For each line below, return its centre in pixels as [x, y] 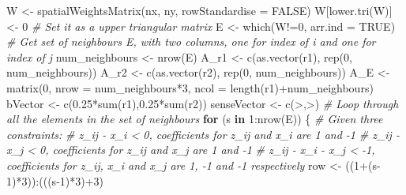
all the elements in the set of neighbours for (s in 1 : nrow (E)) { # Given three [195, 119]
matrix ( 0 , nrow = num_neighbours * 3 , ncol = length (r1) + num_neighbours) [190, 87]
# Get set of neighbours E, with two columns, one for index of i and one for [191, 41]
